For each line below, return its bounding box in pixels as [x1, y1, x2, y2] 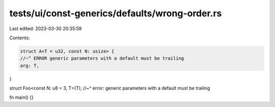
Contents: [9, 35, 30, 41]
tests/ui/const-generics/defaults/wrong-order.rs [9, 8, 222, 19]
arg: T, [20, 63, 39, 68]
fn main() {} [9, 94, 34, 100]
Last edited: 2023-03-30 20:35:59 [9, 25, 82, 32]
